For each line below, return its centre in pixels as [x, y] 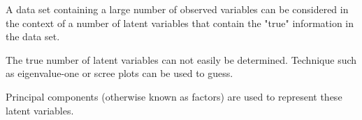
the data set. [33, 36]
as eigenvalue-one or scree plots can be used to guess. [120, 73]
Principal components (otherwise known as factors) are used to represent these [174, 96]
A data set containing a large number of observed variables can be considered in [177, 9]
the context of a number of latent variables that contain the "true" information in [180, 23]
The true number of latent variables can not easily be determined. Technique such [181, 59]
